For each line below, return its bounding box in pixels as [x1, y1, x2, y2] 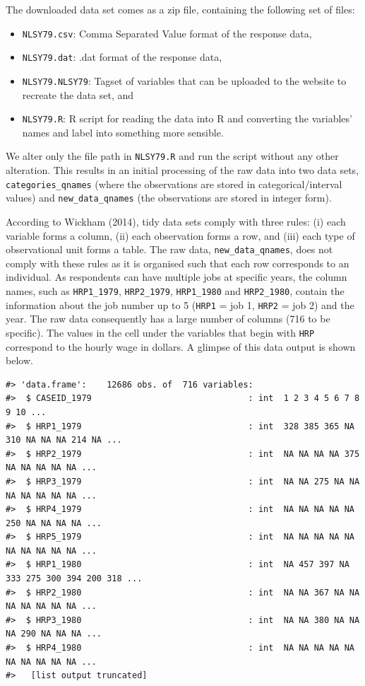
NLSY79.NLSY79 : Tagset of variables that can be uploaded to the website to [22, 73, 347, 88]
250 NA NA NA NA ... [6, 518, 102, 528]
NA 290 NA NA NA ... [6, 629, 102, 639]
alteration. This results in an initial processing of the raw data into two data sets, [6, 163, 359, 178]
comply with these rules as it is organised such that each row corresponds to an [6, 255, 349, 270]
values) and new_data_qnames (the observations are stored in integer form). [6, 190, 332, 205]
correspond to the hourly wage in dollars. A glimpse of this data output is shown [6, 339, 356, 354]
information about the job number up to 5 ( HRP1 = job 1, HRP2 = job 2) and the [6, 297, 354, 312]
